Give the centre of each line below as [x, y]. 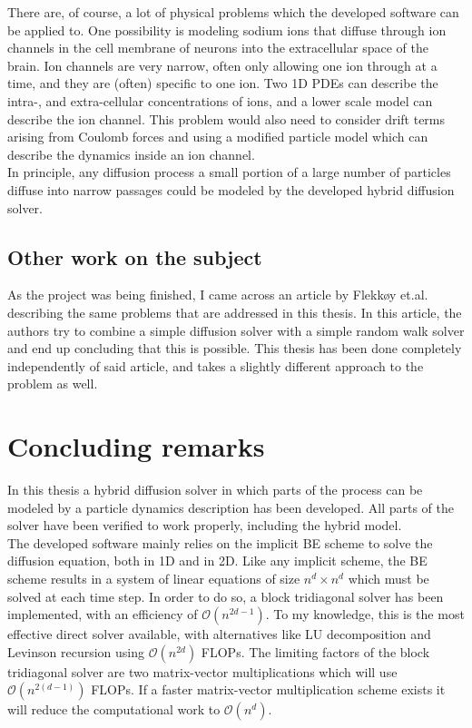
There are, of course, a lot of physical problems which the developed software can [233, 12]
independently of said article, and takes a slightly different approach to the [216, 365]
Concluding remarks [136, 446]
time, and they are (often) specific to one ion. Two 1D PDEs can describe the [223, 83]
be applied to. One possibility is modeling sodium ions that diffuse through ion [227, 30]
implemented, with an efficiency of [103, 614]
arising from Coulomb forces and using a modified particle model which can [218, 137]
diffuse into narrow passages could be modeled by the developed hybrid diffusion [231, 189]
